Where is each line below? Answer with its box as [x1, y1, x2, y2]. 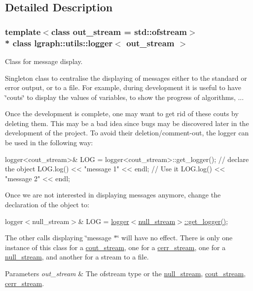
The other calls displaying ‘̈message [5, 232, 111, 243]
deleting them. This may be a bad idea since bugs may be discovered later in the [5, 118, 249, 128]
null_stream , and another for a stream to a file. [5, 252, 149, 262]
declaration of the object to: [5, 199, 89, 210]
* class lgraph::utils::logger [5, 36, 113, 49]
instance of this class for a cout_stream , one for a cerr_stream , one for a [5, 242, 226, 252]
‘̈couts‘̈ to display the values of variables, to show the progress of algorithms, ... [5, 92, 244, 102]
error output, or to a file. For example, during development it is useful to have [5, 82, 241, 93]
